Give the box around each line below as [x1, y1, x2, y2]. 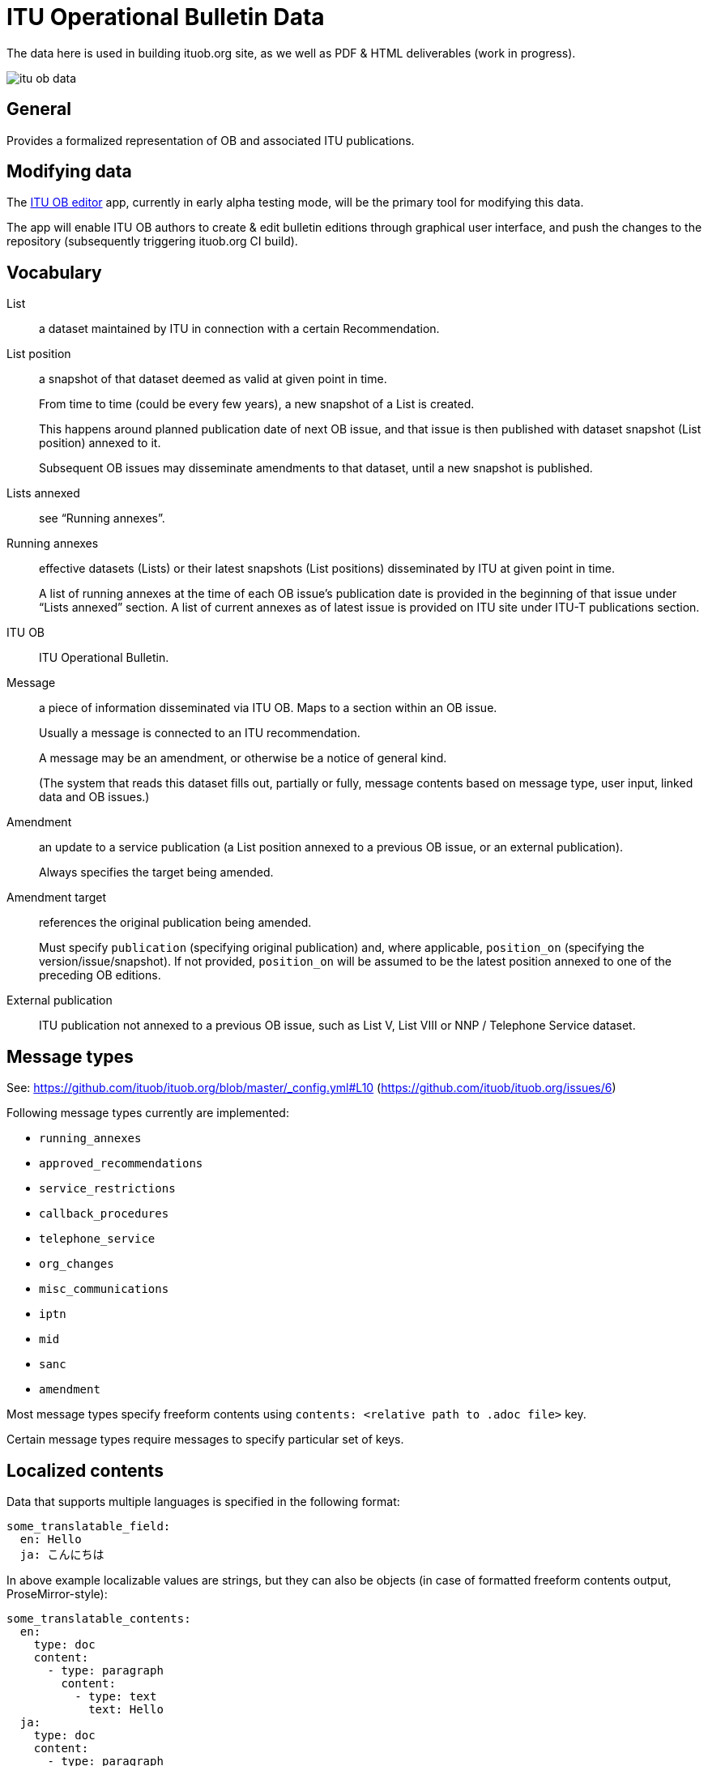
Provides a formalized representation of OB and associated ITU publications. [6, 133, 415, 147]
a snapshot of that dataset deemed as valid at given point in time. [39, 372, 387, 386]
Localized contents [6, 1460, 164, 1481]
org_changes [39, 1257, 114, 1271]
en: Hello [19, 1532, 82, 1546]
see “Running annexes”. [39, 511, 165, 526]
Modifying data [6, 161, 132, 182]
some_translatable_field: [6, 1519, 171, 1533]
